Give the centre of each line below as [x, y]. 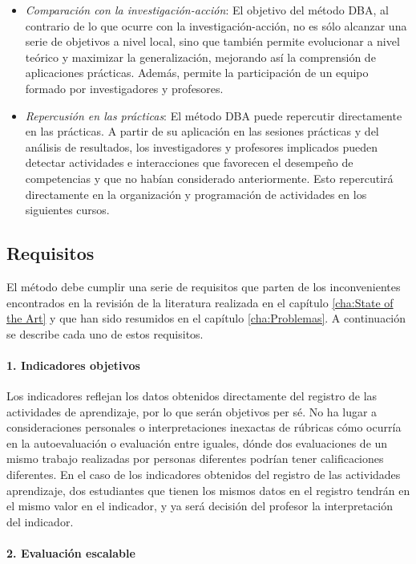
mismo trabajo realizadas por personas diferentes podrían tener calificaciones [195, 459]
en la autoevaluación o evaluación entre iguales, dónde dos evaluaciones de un [197, 442]
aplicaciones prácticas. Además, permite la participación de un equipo [197, 73]
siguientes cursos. [67, 210]
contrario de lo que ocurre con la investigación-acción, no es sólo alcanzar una [216, 25]
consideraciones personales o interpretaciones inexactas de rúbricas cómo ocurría [204, 427]
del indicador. [40, 521]
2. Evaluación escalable [71, 553]
